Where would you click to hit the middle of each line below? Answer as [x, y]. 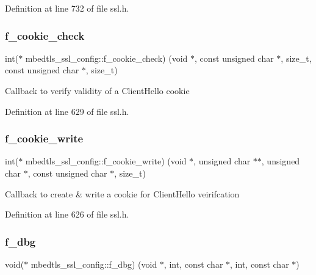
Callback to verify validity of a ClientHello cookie [97, 90]
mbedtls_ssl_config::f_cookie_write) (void [106, 161]
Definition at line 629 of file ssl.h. [67, 111]
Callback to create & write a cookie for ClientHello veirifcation [122, 193]
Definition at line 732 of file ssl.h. [67, 8]
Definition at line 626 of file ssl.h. [67, 214]
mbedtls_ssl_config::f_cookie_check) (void [106, 58]
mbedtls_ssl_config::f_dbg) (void [94, 264]
